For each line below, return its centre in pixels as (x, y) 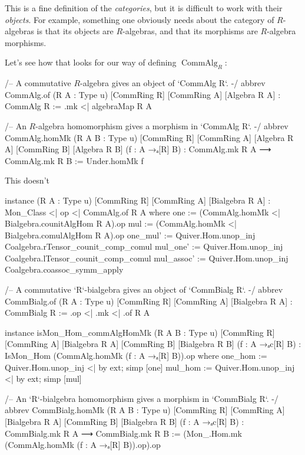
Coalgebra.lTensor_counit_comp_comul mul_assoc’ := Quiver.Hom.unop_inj (147, 258)
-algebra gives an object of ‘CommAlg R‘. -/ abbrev (173, 83)
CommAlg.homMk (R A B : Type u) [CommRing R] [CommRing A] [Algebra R (149, 137)
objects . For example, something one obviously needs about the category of (140, 19)
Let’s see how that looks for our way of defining (91, 62)
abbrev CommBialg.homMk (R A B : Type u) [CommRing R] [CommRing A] (145, 410)
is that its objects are (75, 31)
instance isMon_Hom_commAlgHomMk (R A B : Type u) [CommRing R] (140, 332)
